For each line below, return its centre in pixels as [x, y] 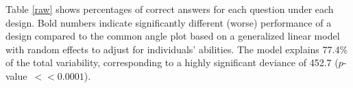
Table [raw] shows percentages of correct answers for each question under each [170, 9]
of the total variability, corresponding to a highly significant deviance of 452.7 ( [172, 62]
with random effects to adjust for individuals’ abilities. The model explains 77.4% [177, 49]
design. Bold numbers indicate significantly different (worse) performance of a [169, 22]
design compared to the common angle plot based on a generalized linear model [173, 36]
